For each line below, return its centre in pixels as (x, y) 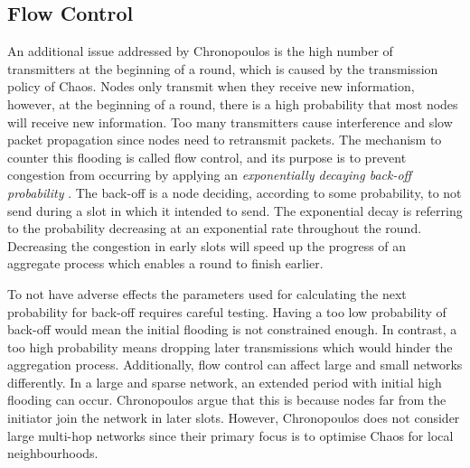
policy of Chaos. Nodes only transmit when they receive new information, (211, 86)
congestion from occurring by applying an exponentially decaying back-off (210, 175)
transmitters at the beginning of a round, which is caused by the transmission (223, 68)
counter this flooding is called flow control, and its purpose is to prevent (207, 157)
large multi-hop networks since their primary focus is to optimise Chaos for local (230, 435)
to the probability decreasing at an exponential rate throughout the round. (215, 228)
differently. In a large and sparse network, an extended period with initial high (225, 382)
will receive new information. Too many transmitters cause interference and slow (230, 122)
